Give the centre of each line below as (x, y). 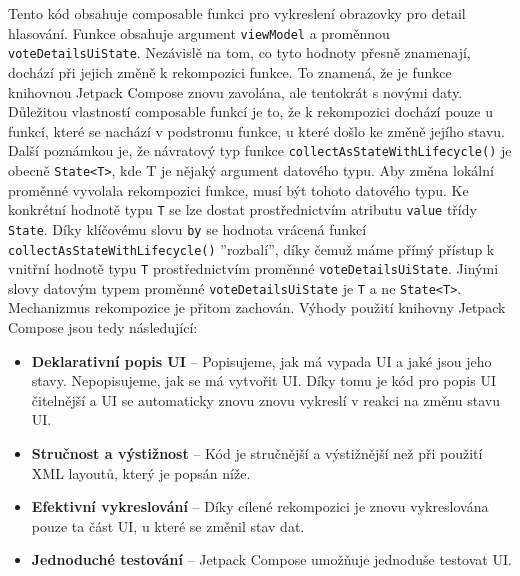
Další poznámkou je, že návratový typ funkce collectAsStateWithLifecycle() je (260, 150)
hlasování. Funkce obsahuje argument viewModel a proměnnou (199, 32)
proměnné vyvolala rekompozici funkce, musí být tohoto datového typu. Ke (238, 189)
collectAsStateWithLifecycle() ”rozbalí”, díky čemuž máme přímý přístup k (251, 248)
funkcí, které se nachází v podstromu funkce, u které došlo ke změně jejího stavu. (257, 130)
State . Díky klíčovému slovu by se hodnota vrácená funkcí (187, 228)
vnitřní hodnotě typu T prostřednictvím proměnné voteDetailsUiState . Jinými (253, 268)
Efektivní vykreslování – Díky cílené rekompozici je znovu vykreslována (260, 506)
